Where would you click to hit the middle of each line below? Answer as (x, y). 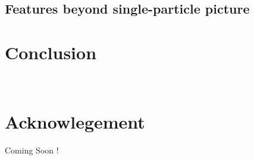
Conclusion (51, 52)
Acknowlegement (75, 121)
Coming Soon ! (32, 150)
